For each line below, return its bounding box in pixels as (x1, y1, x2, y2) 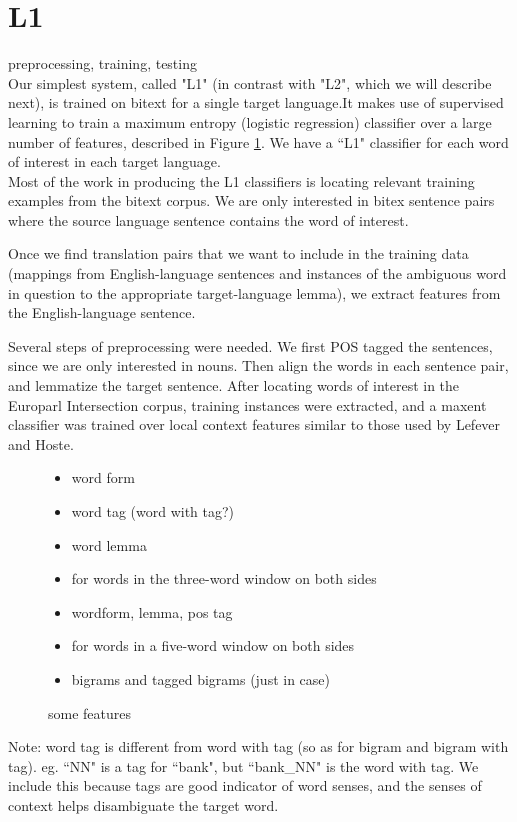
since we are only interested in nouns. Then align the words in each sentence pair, (8, 355, 509, 376)
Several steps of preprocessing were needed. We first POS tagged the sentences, (8, 335, 493, 356)
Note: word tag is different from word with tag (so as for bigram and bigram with (8, 736, 509, 757)
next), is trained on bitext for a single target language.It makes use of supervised (8, 92, 504, 113)
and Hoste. (8, 433, 74, 454)
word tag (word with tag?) (71, 501, 235, 521)
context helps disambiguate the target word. (8, 794, 279, 815)
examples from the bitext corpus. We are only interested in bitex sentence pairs (8, 190, 495, 211)
